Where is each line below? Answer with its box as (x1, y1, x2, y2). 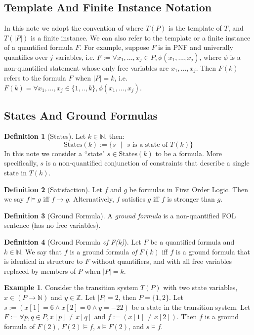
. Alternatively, (69, 194, 114, 204)
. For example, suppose (80, 42, 149, 52)
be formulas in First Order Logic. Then (129, 184, 249, 194)
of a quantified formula (4, 42, 73, 52)
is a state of (132, 141, 168, 148)
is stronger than (167, 194, 215, 204)
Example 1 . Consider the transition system (4, 282, 138, 293)
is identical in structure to (4, 256, 83, 266)
